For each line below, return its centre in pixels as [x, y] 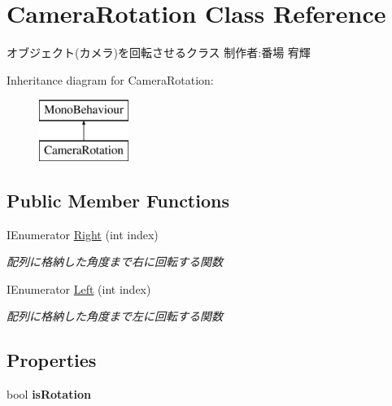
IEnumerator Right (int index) [83, 234]
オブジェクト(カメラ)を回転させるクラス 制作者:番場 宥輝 [159, 52]
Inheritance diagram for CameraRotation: [110, 79]
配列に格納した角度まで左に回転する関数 [115, 316]
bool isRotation [49, 394]
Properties [52, 360]
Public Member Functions [118, 200]
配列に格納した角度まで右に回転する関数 [115, 262]
